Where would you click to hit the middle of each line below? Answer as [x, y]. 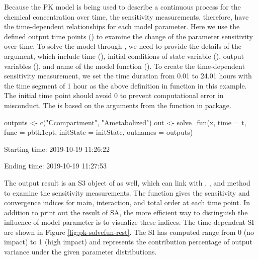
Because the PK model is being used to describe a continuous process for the [122, 7]
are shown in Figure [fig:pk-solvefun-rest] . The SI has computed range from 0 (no [129, 232]
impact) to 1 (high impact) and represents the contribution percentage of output [128, 242]
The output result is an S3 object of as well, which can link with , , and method [127, 182]
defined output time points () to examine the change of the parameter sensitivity [128, 36]
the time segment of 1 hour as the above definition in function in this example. [125, 85]
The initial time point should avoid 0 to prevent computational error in [114, 95]
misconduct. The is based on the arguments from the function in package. [118, 105]
